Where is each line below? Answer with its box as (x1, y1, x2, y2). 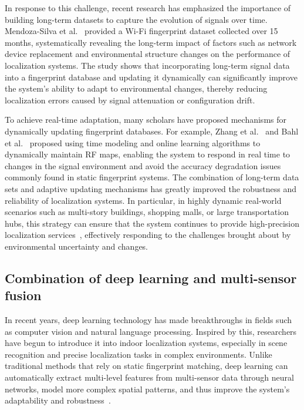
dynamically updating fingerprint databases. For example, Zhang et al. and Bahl (5, 125, 299, 137)
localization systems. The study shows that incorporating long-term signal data (5, 59, 290, 71)
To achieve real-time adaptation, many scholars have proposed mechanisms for (5, 113, 287, 126)
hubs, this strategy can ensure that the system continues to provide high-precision (5, 217, 300, 229)
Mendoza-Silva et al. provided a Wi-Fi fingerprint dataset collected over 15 (5, 25, 278, 37)
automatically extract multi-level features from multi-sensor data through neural (5, 371, 294, 384)
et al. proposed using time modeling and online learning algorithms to (5, 136, 261, 149)
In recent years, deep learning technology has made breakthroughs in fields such (5, 314, 292, 326)
